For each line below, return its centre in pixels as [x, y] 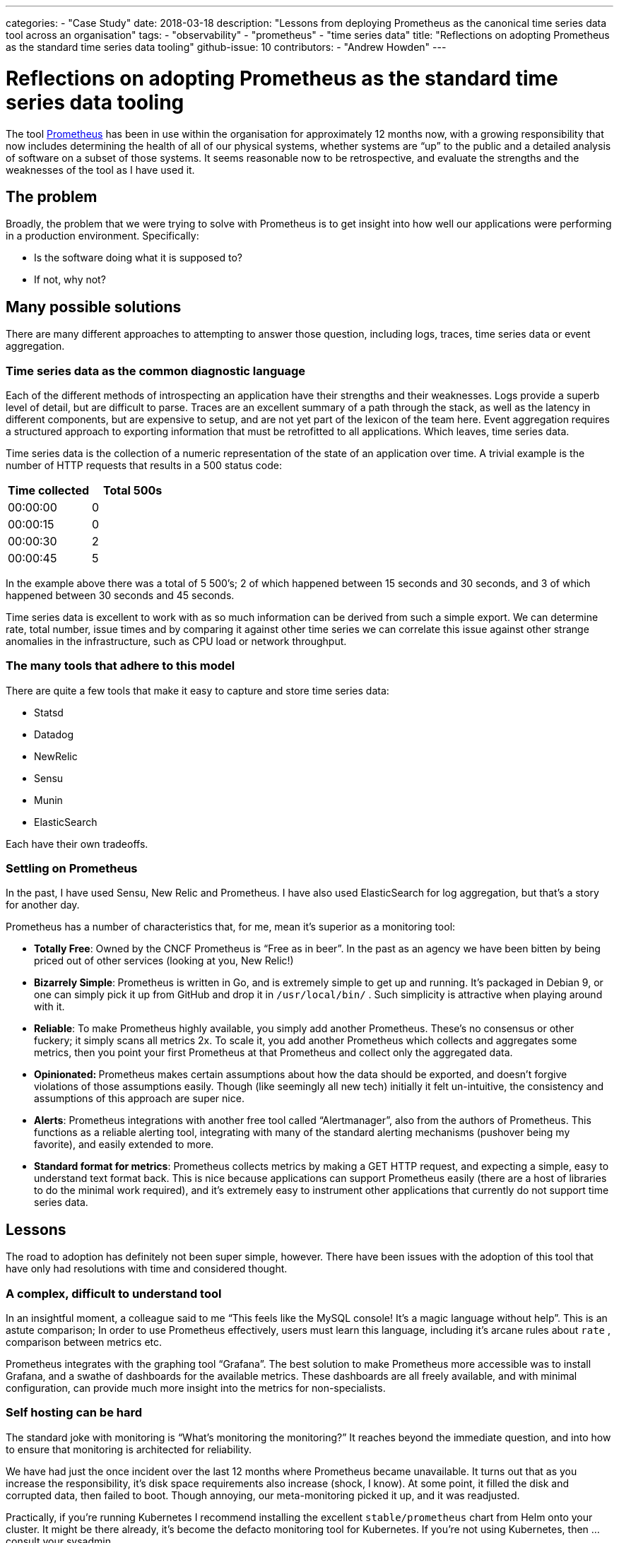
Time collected [49, 490]
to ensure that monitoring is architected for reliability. [129, 1449]
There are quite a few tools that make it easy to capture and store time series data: [198, 690]
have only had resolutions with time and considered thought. [147, 1269]
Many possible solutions [94, 307]
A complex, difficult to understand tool [114, 1293]
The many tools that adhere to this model [120, 666]
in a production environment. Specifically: [102, 236]
